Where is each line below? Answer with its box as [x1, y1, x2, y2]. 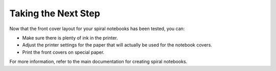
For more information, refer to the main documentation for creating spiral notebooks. [9, 59, 188, 65]
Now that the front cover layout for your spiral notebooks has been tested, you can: [9, 26, 185, 32]
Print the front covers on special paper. [22, 49, 105, 55]
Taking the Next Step [9, 8, 101, 19]
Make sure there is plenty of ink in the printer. [22, 35, 118, 41]
